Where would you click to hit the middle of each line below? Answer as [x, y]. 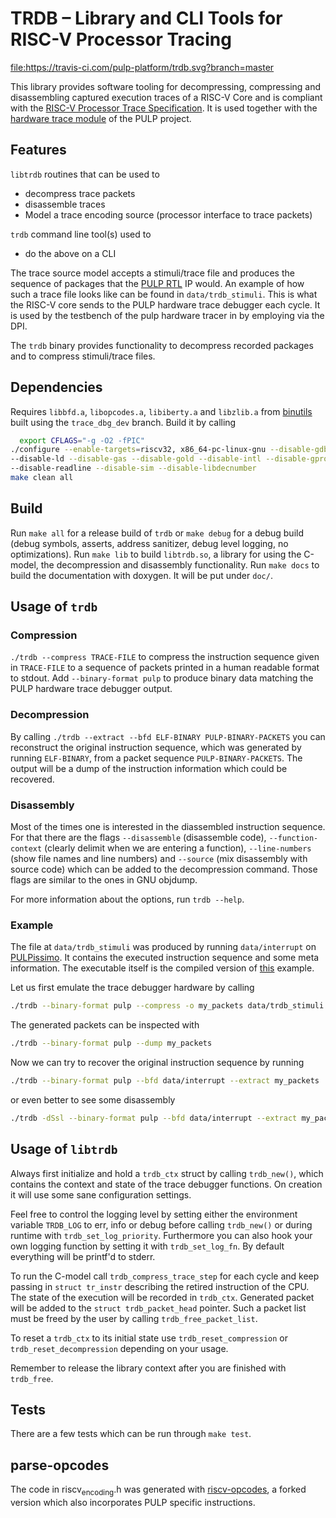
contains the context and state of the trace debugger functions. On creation [166, 1184]
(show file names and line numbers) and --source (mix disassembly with [159, 859]
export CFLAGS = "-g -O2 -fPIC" [82, 440]
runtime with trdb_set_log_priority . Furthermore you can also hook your [161, 1235]
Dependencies [56, 387]
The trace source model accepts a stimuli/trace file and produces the [152, 273]
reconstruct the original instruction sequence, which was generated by [156, 747]
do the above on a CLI [70, 253]
